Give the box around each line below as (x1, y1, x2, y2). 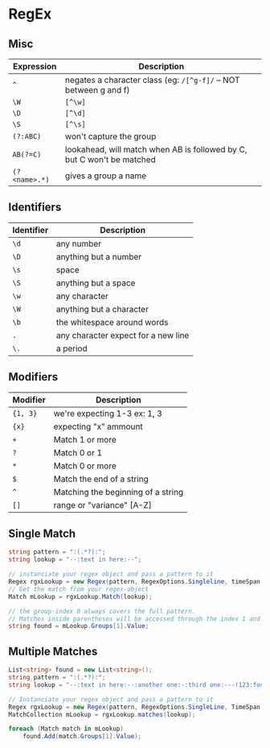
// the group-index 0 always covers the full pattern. (8, 607, 196, 615)
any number (55, 238, 102, 249)
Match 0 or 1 (53, 447, 103, 458)
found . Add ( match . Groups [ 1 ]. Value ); (22, 733, 142, 741)
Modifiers (8, 370, 59, 384)
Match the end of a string (53, 473, 149, 484)
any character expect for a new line (55, 330, 190, 341)
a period (55, 343, 88, 354)
